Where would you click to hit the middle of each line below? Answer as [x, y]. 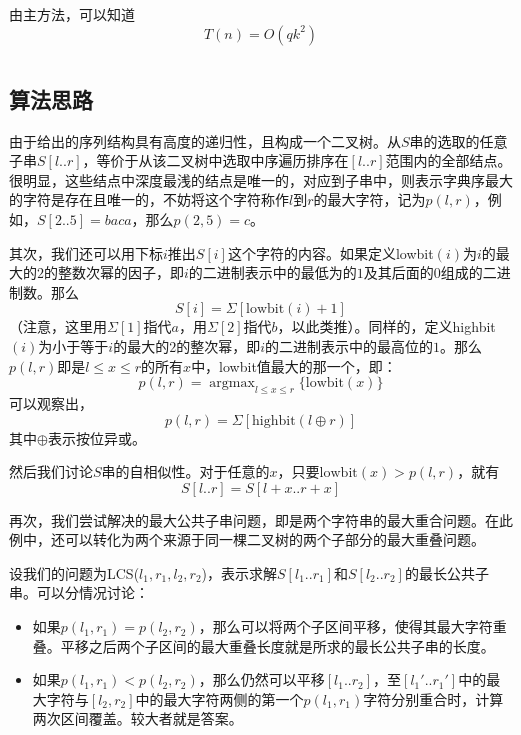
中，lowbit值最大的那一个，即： [294, 365]
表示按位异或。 [96, 437]
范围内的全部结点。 [448, 160]
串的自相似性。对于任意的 [185, 471]
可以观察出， [51, 402]
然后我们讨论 [51, 471]
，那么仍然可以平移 [261, 679]
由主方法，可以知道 [72, 14]
